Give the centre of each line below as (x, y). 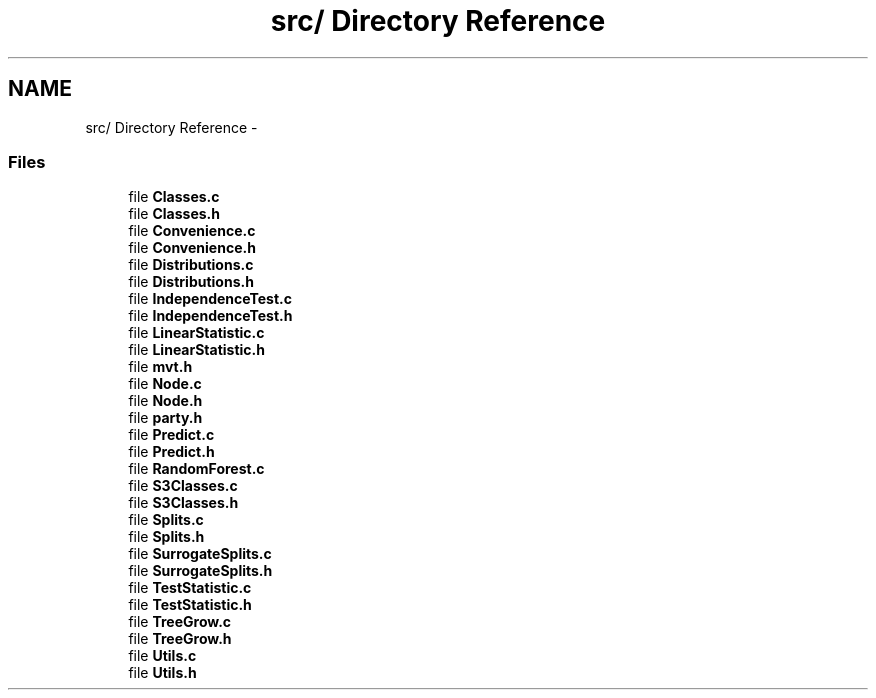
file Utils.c (162, 656)
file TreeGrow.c (180, 622)
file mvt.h (160, 367)
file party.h (165, 418)
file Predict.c (171, 435)
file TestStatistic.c (190, 588)
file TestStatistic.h (190, 605)
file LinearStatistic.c (196, 333)
